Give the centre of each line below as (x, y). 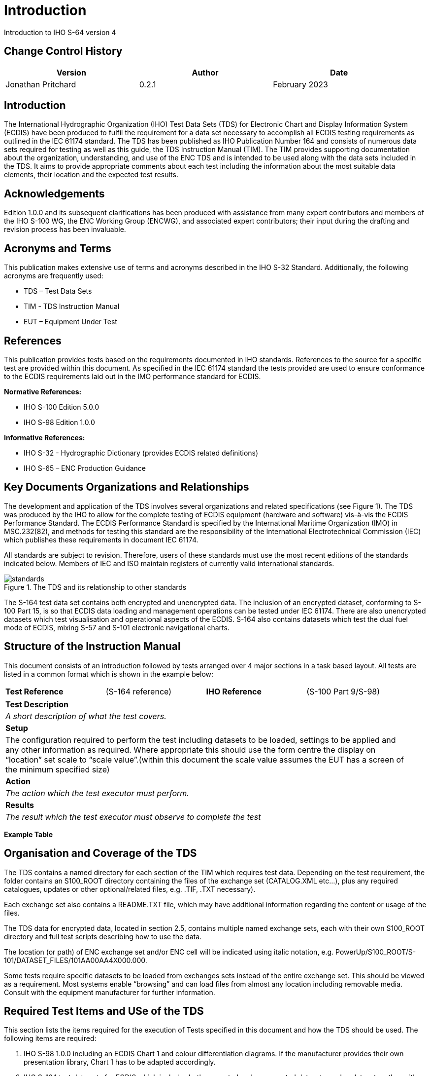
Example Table (29, 834)
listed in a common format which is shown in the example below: (109, 674)
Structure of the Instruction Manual (92, 647)
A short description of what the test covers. (86, 716)
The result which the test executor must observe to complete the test (133, 817)
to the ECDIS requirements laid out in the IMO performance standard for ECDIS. (132, 376)
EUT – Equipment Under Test (70, 322)
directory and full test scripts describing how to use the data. (103, 936)
